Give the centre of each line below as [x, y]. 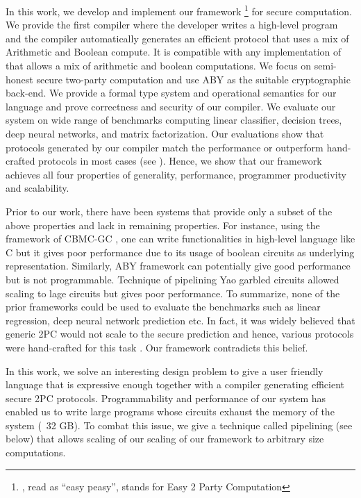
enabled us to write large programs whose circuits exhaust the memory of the [170, 412]
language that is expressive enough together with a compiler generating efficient [175, 384]
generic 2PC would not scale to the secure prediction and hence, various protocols [180, 334]
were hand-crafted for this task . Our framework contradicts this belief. [157, 347]
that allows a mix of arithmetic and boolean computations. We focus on [159, 66]
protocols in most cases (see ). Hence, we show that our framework [180, 161]
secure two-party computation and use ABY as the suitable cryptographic [193, 79]
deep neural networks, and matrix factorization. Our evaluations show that [165, 133]
